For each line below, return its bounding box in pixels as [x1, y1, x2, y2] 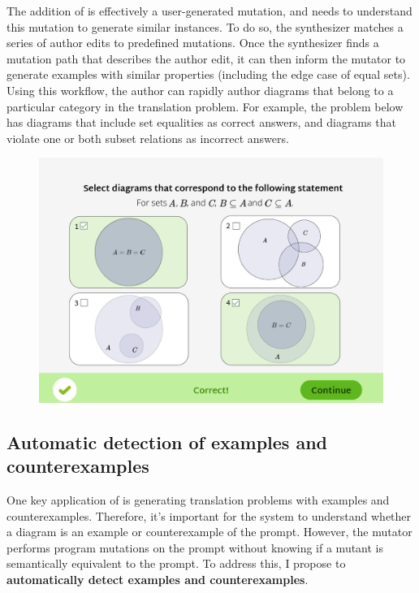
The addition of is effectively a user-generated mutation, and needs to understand [6, 2, 413, 19]
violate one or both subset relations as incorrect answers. [6, 129, 289, 146]
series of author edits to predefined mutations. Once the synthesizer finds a [6, 34, 379, 51]
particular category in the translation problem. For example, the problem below [6, 97, 404, 115]
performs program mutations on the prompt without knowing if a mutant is [6, 539, 384, 556]
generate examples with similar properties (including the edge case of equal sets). [6, 66, 410, 83]
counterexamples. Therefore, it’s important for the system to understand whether [6, 507, 412, 524]
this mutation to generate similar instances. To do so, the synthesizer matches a [6, 18, 404, 35]
